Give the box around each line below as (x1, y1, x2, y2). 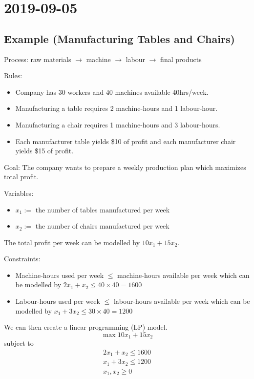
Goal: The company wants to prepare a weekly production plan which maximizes (4, 162, 246, 172)
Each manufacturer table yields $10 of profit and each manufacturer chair (15, 136, 236, 146)
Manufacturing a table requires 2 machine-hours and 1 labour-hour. (15, 103, 218, 113)
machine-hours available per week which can (117, 270, 250, 280)
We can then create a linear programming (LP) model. (4, 322, 168, 332)
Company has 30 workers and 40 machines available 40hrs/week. (15, 86, 209, 97)
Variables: (4, 188, 34, 198)
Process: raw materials (4, 54, 71, 64)
